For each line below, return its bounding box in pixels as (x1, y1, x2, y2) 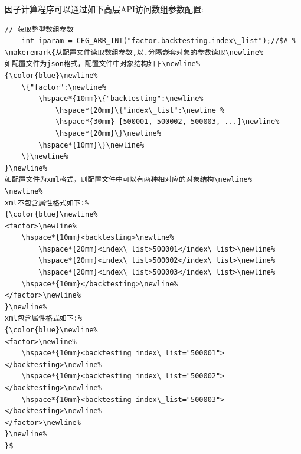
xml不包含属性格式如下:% (5, 198, 89, 207)
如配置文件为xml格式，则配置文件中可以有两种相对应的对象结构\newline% (5, 175, 252, 184)
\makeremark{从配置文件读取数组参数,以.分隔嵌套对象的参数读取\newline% (5, 48, 264, 57)
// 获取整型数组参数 (5, 25, 74, 34)
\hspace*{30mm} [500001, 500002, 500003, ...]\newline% (55, 117, 280, 126)
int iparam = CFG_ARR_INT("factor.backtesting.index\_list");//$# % (21, 37, 296, 45)
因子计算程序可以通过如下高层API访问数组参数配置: (5, 3, 204, 15)
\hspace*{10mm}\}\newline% (38, 141, 145, 149)
